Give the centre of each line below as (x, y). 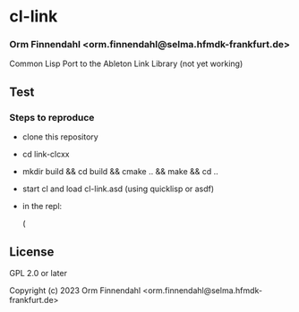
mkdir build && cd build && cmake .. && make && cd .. (120, 172)
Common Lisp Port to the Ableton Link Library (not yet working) (126, 63)
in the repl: (42, 207)
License (32, 252)
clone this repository (60, 137)
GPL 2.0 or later (38, 273)
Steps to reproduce (52, 117)
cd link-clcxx (46, 155)
